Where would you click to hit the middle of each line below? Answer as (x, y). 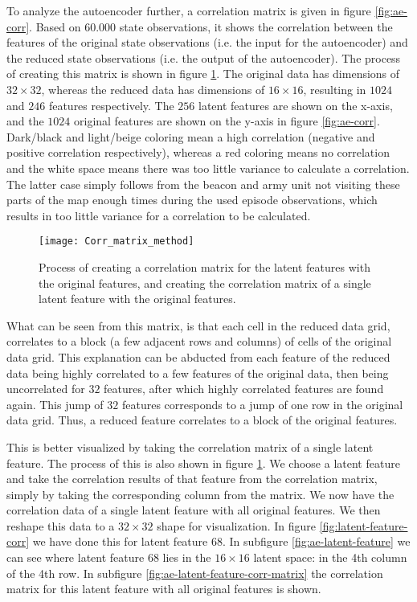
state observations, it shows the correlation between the (256, 26)
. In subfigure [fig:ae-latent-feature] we (316, 541)
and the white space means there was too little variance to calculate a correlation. (208, 168)
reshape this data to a (61, 525)
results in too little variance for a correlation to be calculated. (159, 215)
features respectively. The (111, 105)
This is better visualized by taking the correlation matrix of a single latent (190, 446)
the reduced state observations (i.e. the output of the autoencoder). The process (204, 57)
